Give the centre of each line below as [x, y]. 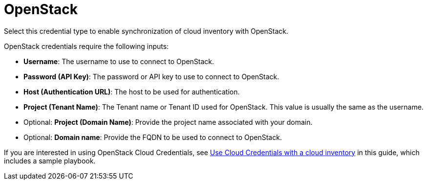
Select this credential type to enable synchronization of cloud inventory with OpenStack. [146, 31]
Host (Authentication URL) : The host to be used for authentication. [132, 92]
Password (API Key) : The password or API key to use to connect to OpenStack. [151, 76]
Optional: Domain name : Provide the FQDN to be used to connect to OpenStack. [153, 137]
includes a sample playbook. [50, 161]
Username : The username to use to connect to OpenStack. [119, 61]
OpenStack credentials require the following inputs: [86, 46]
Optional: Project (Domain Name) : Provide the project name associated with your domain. [168, 122]
